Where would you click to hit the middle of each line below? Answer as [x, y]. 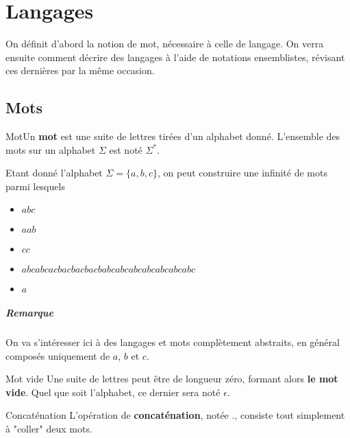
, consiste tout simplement [290, 415]
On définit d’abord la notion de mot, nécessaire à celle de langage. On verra [165, 44]
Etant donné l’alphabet [54, 173]
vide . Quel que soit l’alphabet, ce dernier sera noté [113, 392]
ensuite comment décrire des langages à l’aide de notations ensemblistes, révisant [175, 57]
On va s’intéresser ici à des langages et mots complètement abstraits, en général [173, 342]
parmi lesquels [35, 186]
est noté [126, 149]
